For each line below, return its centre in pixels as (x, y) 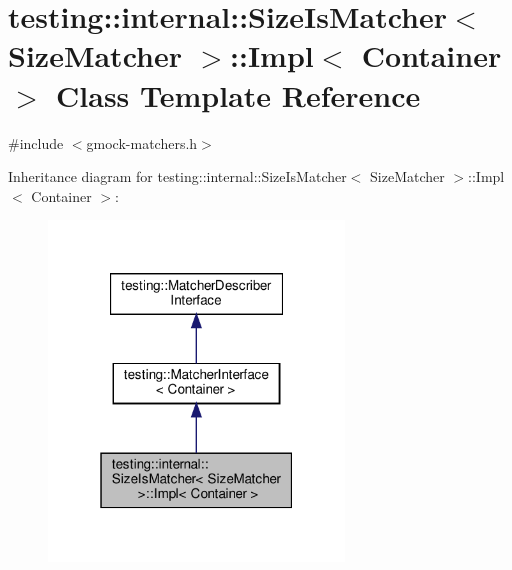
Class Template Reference (238, 94)
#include (36, 142)
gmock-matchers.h (142, 142)
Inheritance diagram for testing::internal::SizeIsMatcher (177, 176)
